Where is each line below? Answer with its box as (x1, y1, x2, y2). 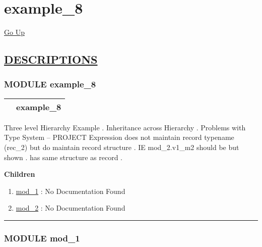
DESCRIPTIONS (4, 52, 98, 67)
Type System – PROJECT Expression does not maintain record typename (4, 132, 234, 142)
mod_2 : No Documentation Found (16, 203, 125, 213)
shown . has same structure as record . (4, 152, 123, 162)
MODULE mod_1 (4, 231, 80, 244)
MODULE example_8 (4, 78, 96, 90)
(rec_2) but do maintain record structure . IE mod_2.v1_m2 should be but (4, 141, 239, 152)
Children (4, 169, 35, 179)
